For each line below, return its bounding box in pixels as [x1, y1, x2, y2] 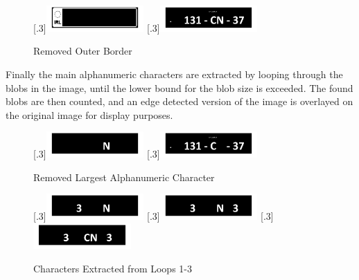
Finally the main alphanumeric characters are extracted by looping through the [6, 66, 343, 81]
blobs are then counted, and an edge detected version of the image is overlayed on [6, 94, 353, 109]
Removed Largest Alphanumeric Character [33, 169, 215, 184]
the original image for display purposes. [6, 107, 173, 122]
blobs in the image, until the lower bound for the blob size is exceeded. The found [6, 80, 353, 95]
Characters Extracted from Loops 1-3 [33, 261, 192, 276]
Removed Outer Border [33, 44, 132, 58]
